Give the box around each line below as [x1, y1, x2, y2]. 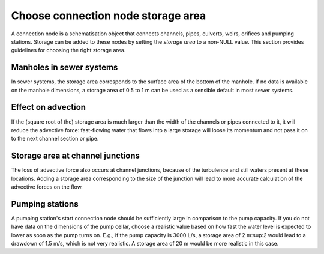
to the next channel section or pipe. [11, 135, 99, 142]
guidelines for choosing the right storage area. [11, 47, 126, 54]
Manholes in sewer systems [11, 62, 118, 73]
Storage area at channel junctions [11, 151, 140, 161]
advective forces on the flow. [11, 183, 83, 190]
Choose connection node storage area [11, 9, 206, 22]
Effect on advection [11, 102, 86, 112]
